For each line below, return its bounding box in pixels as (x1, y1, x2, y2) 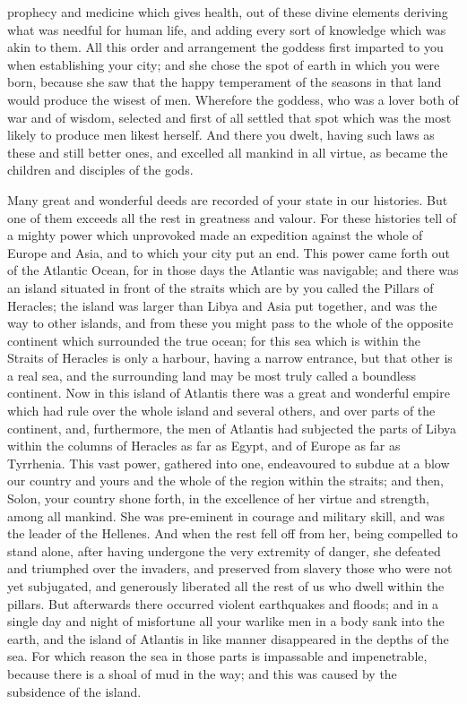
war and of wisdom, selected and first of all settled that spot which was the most (7, 107, 452, 126)
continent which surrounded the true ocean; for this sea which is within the (7, 331, 420, 349)
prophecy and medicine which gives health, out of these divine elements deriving (7, 3, 448, 21)
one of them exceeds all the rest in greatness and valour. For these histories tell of (7, 208, 456, 227)
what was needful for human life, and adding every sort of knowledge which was (7, 20, 446, 39)
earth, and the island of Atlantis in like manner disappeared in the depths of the (7, 629, 449, 648)
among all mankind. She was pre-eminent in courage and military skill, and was (7, 506, 445, 525)
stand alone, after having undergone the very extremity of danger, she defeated (7, 541, 441, 560)
